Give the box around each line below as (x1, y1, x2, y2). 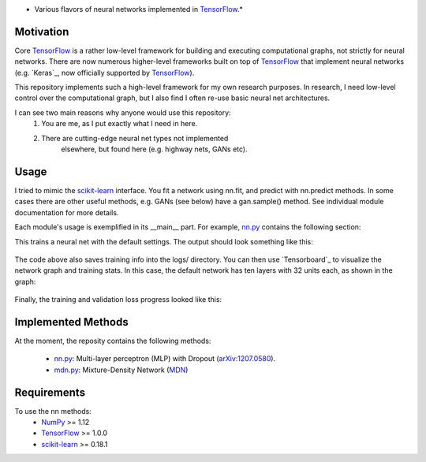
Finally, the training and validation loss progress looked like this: (14, 295, 222, 304)
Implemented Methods (14, 315, 129, 329)
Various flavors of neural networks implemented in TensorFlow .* (34, 5, 244, 13)
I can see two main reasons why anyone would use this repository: (14, 107, 232, 117)
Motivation (14, 24, 69, 39)
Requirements (14, 386, 86, 399)
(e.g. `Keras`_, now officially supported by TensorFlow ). (14, 68, 195, 77)
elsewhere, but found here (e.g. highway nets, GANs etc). (61, 144, 248, 154)
